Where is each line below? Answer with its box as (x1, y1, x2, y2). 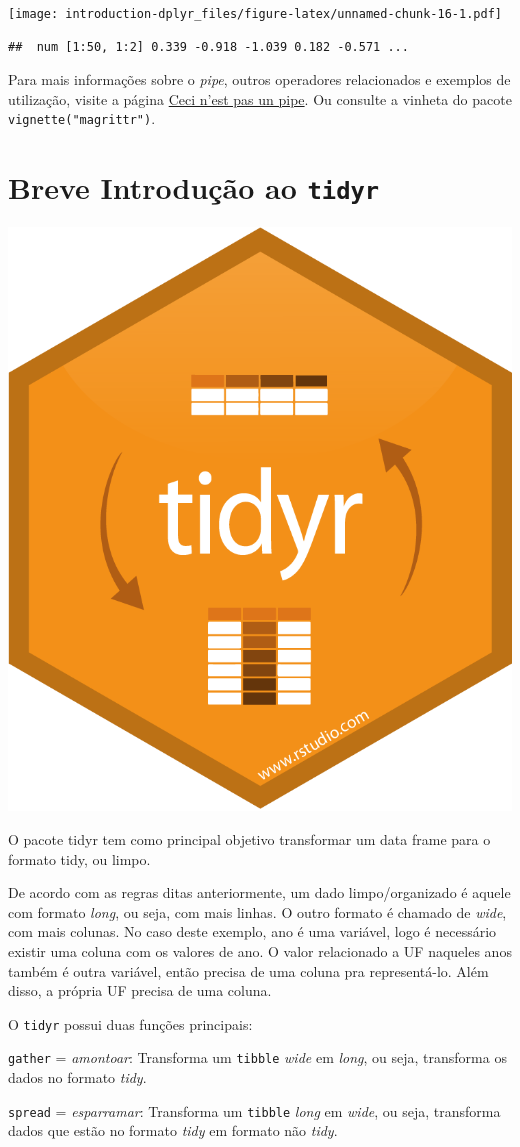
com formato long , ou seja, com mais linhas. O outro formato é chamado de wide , (8, 901, 507, 922)
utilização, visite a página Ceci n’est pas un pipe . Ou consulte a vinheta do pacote (8, 88, 512, 109)
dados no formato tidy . (8, 1067, 147, 1088)
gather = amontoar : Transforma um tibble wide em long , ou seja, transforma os (8, 1047, 507, 1068)
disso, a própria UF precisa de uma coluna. (8, 980, 272, 1001)
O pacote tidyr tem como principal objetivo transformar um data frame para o (8, 829, 491, 850)
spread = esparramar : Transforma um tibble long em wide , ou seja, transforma (8, 1100, 501, 1121)
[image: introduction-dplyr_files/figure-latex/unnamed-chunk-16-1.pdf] (8, 7, 502, 21)
